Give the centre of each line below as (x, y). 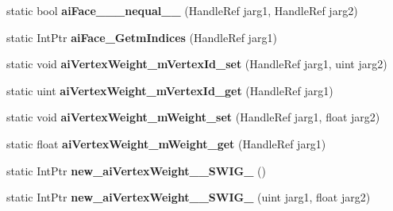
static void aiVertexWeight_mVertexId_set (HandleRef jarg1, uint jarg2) (197, 64)
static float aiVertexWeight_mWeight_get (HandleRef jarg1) (166, 143)
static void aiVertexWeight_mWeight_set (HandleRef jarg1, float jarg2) (193, 117)
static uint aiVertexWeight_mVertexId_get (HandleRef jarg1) (170, 90)
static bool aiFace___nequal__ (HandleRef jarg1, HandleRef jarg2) (182, 10)
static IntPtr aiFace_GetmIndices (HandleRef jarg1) (142, 37)
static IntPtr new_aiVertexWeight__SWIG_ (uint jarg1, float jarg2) (189, 197)
